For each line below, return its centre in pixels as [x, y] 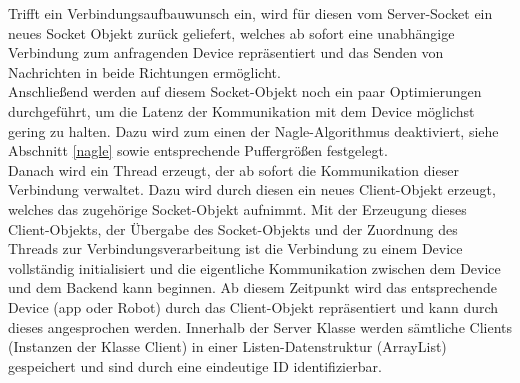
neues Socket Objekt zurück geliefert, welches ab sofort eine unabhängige [231, 32]
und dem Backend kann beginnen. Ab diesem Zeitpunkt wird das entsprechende [252, 287]
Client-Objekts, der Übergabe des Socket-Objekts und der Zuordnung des [233, 228]
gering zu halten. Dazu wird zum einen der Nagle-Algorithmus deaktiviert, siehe [253, 130]
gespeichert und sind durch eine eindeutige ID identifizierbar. [195, 365]
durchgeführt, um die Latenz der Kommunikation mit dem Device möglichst [241, 110]
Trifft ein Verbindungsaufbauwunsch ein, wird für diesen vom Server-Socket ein [250, 13]
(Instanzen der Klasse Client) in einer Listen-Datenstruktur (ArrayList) [227, 346]
